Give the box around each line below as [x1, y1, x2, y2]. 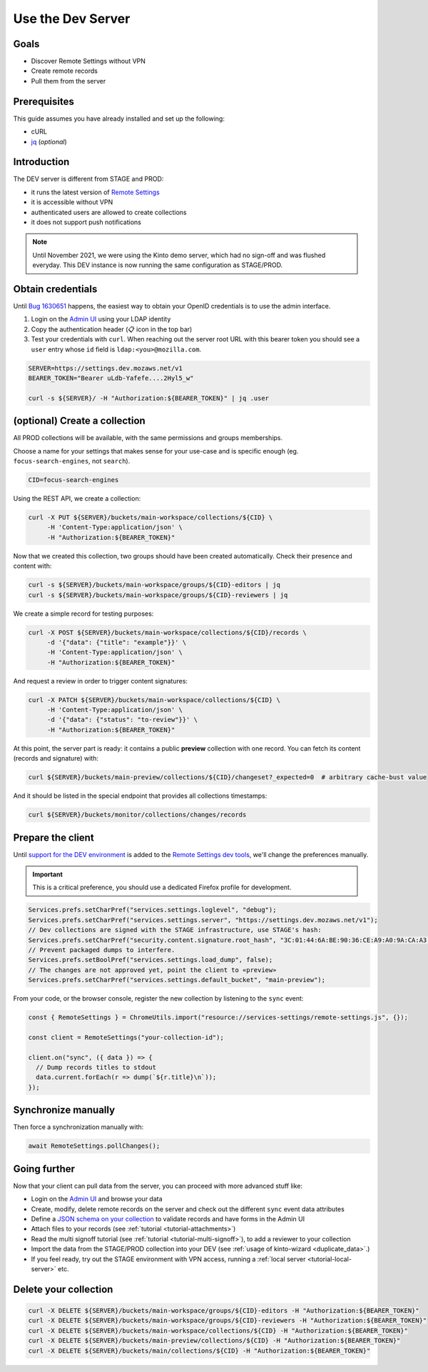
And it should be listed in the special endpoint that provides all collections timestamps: [13, 791, 267, 800]
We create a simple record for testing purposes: [13, 609, 154, 618]
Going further [13, 1163, 75, 1175]
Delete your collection [13, 1283, 113, 1296]
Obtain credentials [13, 283, 98, 295]
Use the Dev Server [13, 11, 131, 26]
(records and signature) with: [13, 754, 99, 763]
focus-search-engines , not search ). [13, 457, 131, 466]
